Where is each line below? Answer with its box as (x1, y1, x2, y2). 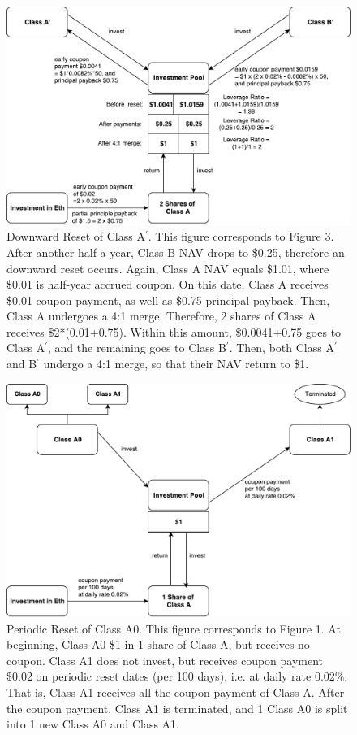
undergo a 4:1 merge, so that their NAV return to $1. (43, 355, 309, 372)
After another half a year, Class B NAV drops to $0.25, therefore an (6, 243, 345, 260)
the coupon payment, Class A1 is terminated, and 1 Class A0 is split (6, 699, 348, 716)
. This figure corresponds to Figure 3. (148, 228, 334, 245)
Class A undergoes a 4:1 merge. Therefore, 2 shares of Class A (6, 307, 316, 324)
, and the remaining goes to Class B (48, 339, 226, 356)
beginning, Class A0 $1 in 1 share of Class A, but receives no (6, 636, 310, 653)
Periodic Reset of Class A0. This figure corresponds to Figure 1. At (6, 620, 341, 637)
